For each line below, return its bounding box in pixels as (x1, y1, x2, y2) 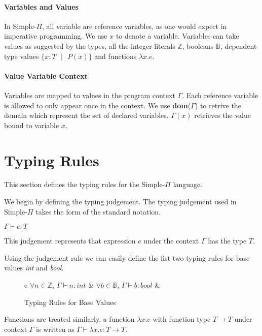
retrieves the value (194, 110, 251, 120)
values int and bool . (4, 262, 64, 273)
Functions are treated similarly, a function (4, 314, 135, 324)
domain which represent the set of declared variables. (4, 110, 169, 120)
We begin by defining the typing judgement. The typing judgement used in (4, 196, 237, 207)
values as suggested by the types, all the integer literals (4, 40, 175, 51)
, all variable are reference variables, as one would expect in (42, 20, 227, 31)
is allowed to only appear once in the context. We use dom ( (4, 100, 191, 110)
